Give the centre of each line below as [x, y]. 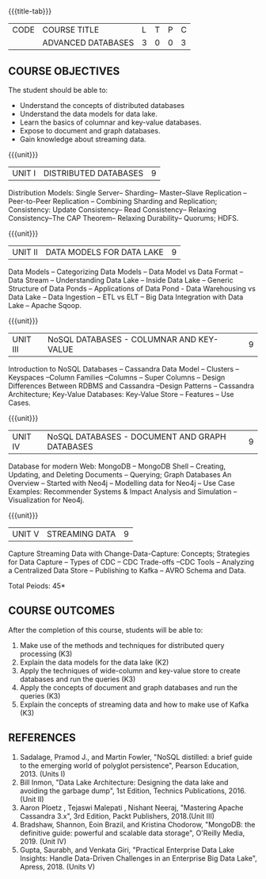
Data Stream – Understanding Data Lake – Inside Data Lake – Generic [121, 280]
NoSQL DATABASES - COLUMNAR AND [122, 339]
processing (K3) [46, 653]
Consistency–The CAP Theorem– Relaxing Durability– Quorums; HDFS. [123, 218]
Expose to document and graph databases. [90, 131]
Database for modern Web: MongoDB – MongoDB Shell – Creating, [117, 466]
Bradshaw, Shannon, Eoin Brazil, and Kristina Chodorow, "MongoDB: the [137, 824]
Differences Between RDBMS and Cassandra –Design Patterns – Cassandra [131, 386]
